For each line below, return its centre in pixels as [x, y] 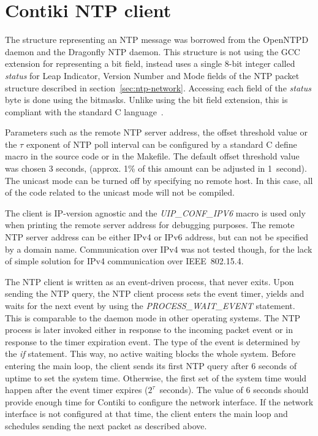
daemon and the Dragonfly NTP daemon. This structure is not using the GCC [153, 51]
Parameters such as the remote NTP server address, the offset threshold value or [156, 132]
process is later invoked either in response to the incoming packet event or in [149, 330]
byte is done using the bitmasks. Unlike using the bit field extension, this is [146, 100]
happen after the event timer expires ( [77, 390]
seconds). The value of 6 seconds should [234, 390]
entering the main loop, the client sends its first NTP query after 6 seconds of [151, 365]
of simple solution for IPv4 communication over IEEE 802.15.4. [124, 261]
